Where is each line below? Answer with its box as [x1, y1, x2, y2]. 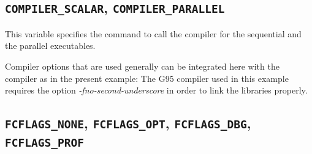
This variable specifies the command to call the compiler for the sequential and [5, 27, 302, 40]
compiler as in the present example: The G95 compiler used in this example [5, 71, 289, 84]
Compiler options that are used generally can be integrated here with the [5, 59, 280, 72]
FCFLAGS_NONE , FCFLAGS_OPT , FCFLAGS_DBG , [5, 114, 251, 133]
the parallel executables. [5, 39, 96, 52]
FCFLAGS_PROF [5, 136, 84, 150]
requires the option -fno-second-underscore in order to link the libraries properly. [5, 84, 308, 97]
